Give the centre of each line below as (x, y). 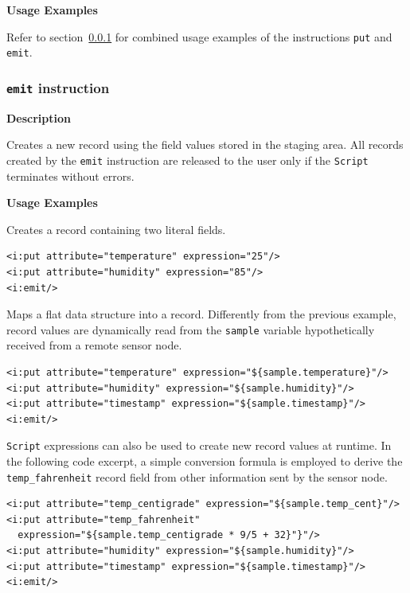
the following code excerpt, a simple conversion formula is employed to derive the (205, 460)
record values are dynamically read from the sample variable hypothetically (191, 329)
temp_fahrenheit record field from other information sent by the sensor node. (197, 476)
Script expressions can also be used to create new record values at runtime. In (199, 445)
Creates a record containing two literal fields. (116, 229)
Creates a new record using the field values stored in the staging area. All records (205, 144)
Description (39, 117)
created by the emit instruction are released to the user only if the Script (187, 160)
